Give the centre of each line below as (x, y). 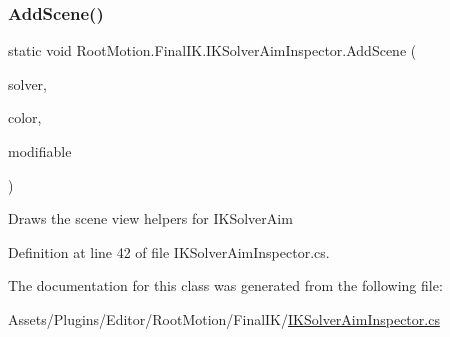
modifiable (40, 151)
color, (25, 117)
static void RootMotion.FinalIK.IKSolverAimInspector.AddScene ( (212, 50)
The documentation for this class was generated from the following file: (225, 285)
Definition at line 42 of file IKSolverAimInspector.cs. (169, 251)
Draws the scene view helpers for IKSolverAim (150, 218)
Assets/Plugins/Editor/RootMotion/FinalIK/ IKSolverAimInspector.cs (224, 318)
